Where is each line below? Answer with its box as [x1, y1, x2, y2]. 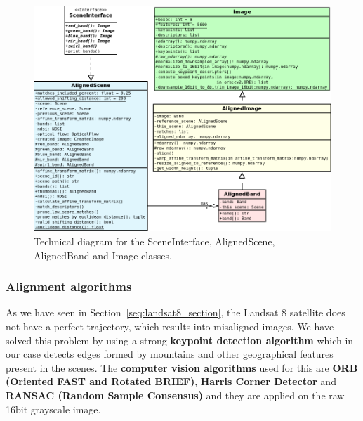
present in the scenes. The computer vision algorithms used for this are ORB [6, 360, 358, 375]
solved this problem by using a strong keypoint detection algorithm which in [6, 332, 354, 347]
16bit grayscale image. [6, 401, 101, 416]
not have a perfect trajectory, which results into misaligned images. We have [6, 318, 334, 333]
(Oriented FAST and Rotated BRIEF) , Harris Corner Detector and [6, 374, 336, 389]
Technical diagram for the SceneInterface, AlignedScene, [34, 233, 275, 248]
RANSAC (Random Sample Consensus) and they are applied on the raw [6, 387, 345, 402]
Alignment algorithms [6, 278, 132, 295]
